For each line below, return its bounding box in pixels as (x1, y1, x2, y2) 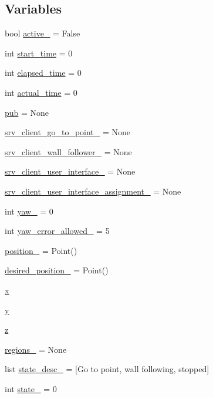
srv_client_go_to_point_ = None (5, 126, 131, 138)
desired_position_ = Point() (5, 264, 109, 276)
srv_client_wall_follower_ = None (5, 145, 132, 158)
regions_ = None (5, 343, 67, 355)
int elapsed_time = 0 (5, 66, 82, 79)
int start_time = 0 (5, 46, 73, 59)
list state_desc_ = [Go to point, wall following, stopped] (5, 363, 209, 375)
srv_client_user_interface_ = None (5, 165, 136, 178)
